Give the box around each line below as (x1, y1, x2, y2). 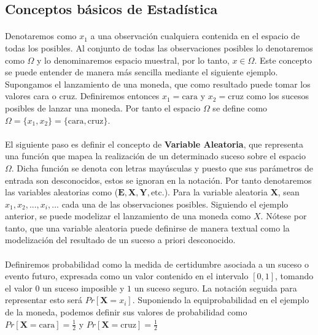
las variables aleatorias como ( (5, 186, 118, 198)
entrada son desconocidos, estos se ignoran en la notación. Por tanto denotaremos (5, 173, 312, 186)
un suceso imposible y (42, 281, 125, 294)
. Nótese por (260, 209, 307, 222)
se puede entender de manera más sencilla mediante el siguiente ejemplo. (5, 66, 278, 78)
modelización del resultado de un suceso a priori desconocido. (5, 233, 236, 246)
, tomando (275, 269, 314, 282)
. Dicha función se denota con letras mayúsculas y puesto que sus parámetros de (11, 161, 314, 174)
